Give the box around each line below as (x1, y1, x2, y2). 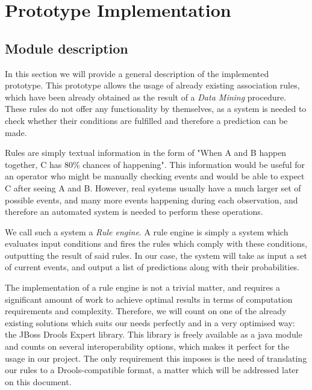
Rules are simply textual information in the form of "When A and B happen (5, 146, 287, 159)
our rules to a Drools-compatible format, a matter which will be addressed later (5, 364, 299, 376)
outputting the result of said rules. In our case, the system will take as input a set (5, 249, 307, 261)
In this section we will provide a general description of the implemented (5, 67, 269, 79)
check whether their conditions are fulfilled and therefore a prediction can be (5, 114, 288, 126)
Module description (5, 39, 128, 57)
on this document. (5, 375, 72, 388)
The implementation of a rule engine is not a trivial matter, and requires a (5, 281, 280, 294)
